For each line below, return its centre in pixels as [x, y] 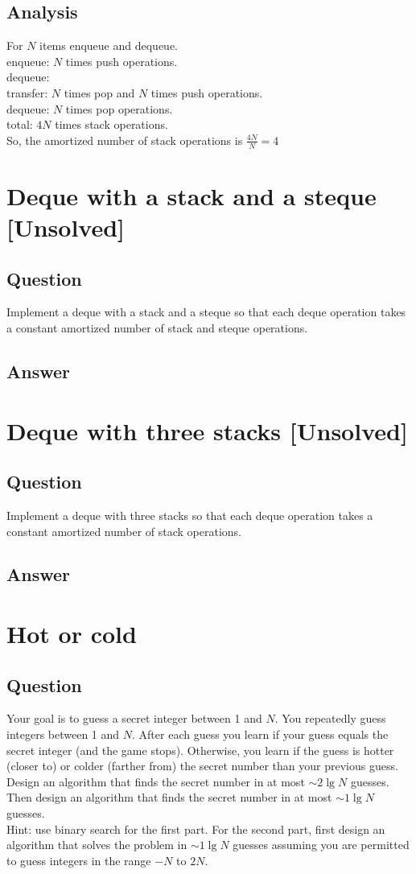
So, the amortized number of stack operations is [125, 140]
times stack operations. [111, 124]
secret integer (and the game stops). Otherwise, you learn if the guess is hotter [200, 750]
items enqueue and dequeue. [109, 45]
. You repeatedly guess [330, 718]
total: [20, 124]
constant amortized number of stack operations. [124, 531]
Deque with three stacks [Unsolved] [207, 430]
